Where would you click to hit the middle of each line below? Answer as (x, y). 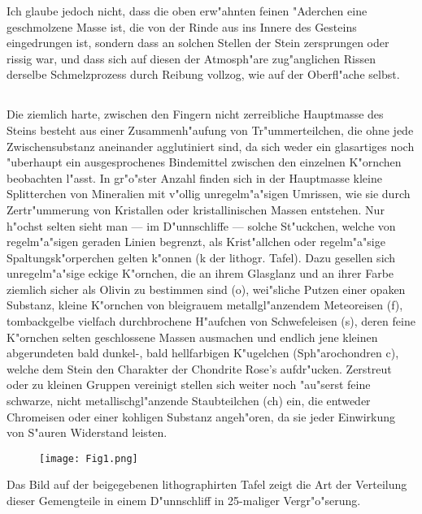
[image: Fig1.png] (89, 458)
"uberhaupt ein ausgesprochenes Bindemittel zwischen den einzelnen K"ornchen (204, 162)
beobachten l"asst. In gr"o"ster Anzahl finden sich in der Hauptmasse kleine (194, 177)
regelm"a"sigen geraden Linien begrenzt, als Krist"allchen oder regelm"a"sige (196, 242)
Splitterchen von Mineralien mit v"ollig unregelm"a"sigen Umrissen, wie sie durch (209, 194)
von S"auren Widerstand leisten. (87, 432)
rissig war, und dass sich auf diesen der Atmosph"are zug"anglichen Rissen (191, 58)
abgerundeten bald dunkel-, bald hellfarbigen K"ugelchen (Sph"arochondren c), (203, 353)
